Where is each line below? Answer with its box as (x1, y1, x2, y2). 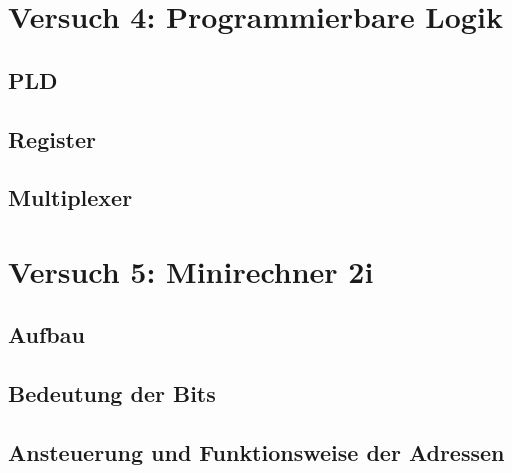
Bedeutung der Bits (8, 378, 216, 409)
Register (8, 123, 96, 154)
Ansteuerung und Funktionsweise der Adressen (8, 437, 505, 468)
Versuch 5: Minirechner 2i (8, 250, 374, 291)
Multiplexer (8, 182, 133, 213)
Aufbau (8, 319, 85, 350)
